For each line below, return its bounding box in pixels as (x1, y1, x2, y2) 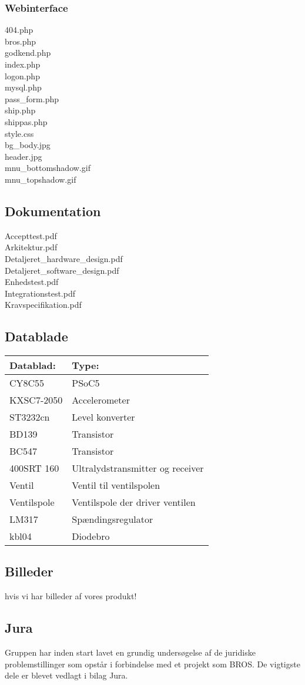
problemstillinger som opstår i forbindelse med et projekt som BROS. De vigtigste (5, 657, 300, 670)
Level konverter (72, 410, 135, 424)
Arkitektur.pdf (5, 241, 58, 253)
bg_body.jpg (5, 139, 51, 151)
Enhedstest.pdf (5, 276, 59, 288)
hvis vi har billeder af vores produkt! (5, 590, 137, 602)
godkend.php (5, 46, 51, 59)
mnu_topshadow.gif (5, 173, 76, 185)
